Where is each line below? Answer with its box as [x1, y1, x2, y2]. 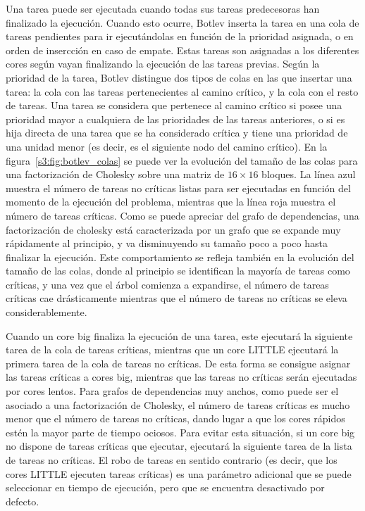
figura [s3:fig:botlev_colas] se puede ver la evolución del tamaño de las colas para [6, 153, 358, 168]
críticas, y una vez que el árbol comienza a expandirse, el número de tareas [6, 277, 329, 291]
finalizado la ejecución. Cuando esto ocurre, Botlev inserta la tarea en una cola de [6, 15, 359, 30]
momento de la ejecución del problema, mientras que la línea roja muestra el [6, 194, 336, 209]
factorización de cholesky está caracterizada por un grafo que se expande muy [6, 222, 341, 236]
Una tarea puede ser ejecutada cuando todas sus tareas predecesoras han [6, 1, 320, 15]
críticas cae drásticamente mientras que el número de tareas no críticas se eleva [6, 291, 347, 305]
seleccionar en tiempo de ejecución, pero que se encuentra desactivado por [6, 480, 325, 495]
